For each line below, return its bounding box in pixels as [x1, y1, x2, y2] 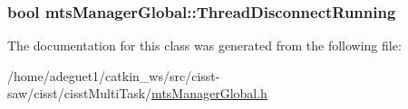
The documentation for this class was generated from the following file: [7, 36, 402, 55]
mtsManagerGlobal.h [151, 84, 267, 103]
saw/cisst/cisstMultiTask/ [7, 84, 152, 103]
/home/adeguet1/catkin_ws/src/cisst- [7, 66, 220, 85]
